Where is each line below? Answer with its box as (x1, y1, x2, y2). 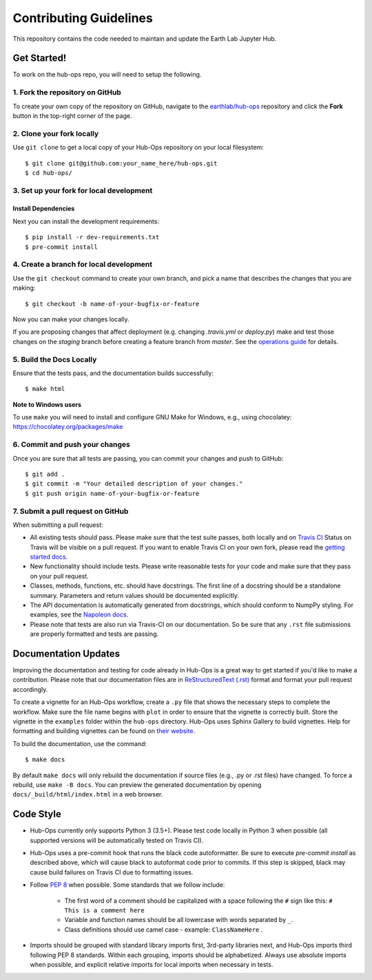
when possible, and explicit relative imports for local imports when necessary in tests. (30, 960, 273, 968)
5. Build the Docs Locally (12, 354, 97, 364)
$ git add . (25, 470, 65, 478)
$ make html (25, 385, 65, 393)
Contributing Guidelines (12, 10, 153, 26)
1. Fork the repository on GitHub (12, 88, 122, 97)
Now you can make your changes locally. (12, 314, 130, 323)
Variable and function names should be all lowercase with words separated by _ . (64, 916, 293, 924)
